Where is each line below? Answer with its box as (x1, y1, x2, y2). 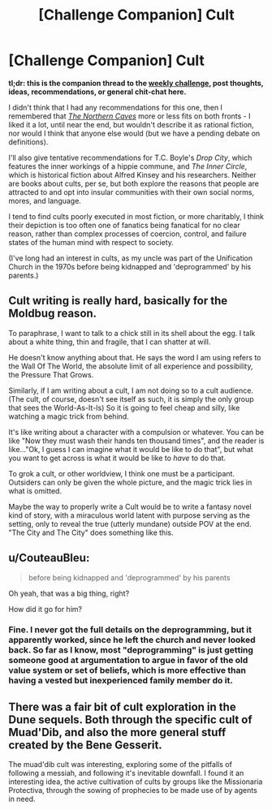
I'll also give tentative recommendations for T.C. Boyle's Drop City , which (8, 153, 253, 162)
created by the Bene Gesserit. (8, 738, 162, 752)
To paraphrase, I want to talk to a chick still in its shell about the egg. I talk (8, 328, 256, 338)
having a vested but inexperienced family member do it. (8, 675, 233, 687)
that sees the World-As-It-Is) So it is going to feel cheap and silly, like (8, 403, 240, 412)
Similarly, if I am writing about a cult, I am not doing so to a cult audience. (8, 386, 254, 395)
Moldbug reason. (8, 307, 97, 321)
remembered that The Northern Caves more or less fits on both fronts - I (8, 111, 251, 121)
